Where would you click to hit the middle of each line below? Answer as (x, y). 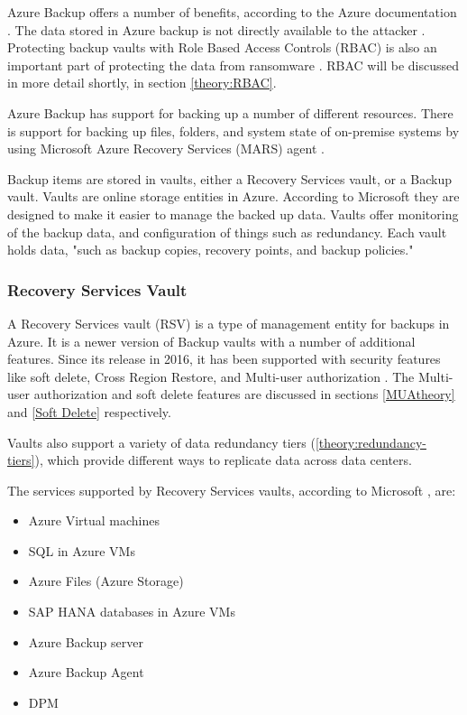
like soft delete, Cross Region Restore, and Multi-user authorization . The (211, 376)
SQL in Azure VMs (82, 550)
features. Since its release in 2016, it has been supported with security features (224, 359)
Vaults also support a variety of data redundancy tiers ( (161, 442)
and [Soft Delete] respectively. (89, 411)
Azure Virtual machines (94, 520)
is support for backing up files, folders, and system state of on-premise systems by (233, 130)
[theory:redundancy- (371, 442)
